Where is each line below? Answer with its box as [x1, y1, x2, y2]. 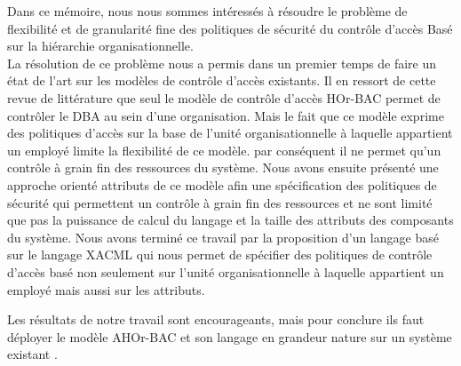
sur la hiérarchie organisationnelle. [7, 36, 194, 55]
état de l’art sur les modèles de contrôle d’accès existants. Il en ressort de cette [7, 71, 436, 90]
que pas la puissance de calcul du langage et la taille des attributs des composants [7, 211, 454, 229]
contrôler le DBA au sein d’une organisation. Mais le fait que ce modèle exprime [7, 106, 444, 124]
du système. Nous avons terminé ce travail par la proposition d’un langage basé [7, 227, 439, 246]
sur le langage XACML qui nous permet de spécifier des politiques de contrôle [7, 245, 433, 264]
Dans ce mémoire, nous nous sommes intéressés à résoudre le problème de [7, 2, 408, 20]
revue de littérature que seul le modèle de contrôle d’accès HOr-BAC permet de [7, 88, 441, 107]
